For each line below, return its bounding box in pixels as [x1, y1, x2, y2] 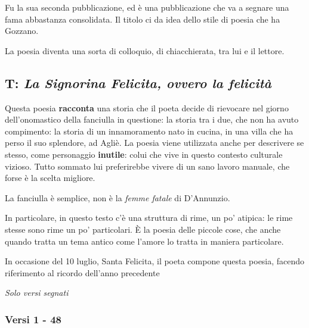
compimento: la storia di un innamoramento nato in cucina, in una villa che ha [5, 124, 293, 137]
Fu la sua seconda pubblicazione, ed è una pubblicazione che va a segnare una [5, 1, 289, 13]
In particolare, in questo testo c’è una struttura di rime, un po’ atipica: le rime [5, 211, 293, 224]
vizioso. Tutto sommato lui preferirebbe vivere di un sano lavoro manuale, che [5, 160, 290, 172]
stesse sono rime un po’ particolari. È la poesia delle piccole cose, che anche [5, 223, 281, 235]
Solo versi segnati [5, 286, 69, 299]
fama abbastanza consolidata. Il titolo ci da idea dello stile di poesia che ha [5, 13, 280, 25]
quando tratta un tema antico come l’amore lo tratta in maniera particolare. [5, 235, 284, 247]
